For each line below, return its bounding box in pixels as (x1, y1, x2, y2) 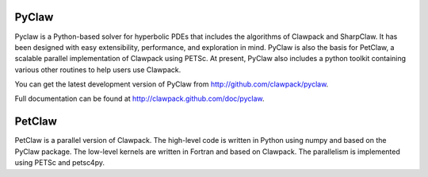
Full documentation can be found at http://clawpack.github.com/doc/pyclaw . (14, 94, 265, 103)
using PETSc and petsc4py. (14, 158, 105, 167)
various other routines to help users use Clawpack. (14, 64, 182, 75)
